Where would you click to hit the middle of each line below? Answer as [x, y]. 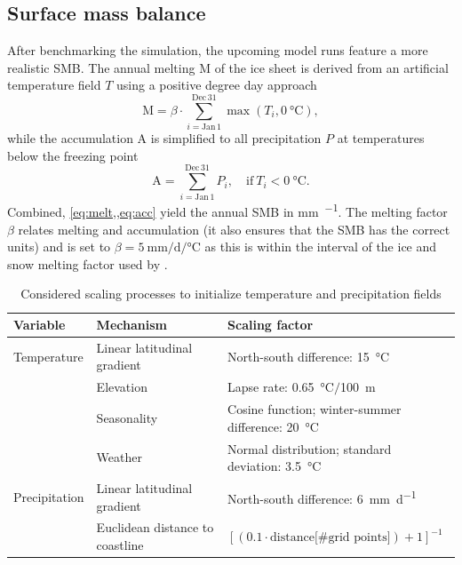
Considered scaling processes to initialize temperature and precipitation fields [231, 294]
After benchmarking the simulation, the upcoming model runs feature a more [218, 50]
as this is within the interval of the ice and [321, 247]
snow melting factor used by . [88, 263]
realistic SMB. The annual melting [101, 67]
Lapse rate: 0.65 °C [281, 387]
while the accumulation [70, 138]
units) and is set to [59, 247]
